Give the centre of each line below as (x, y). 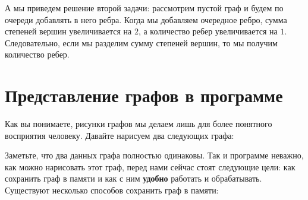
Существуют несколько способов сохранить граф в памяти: (112, 190)
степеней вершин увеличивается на (68, 31)
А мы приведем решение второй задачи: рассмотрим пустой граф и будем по (144, 8)
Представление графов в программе (144, 95)
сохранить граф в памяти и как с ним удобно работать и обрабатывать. (133, 178)
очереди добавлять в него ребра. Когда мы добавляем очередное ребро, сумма (146, 19)
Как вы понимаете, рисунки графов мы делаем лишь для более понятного (139, 124)
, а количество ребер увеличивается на (208, 31)
